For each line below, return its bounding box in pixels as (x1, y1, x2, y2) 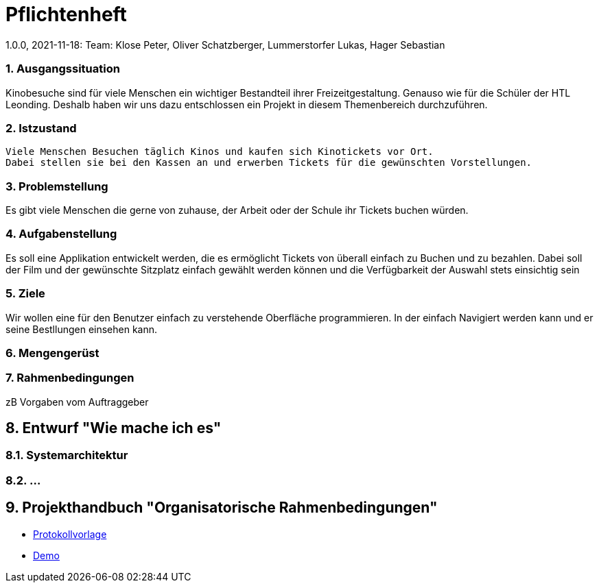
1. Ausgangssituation (5, 62, 120, 76)
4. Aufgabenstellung (5, 227, 117, 241)
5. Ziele (5, 286, 45, 301)
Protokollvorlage (33, 528, 107, 540)
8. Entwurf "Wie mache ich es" (5, 419, 222, 437)
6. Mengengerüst (5, 345, 99, 360)
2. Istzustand (5, 121, 77, 135)
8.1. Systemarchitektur (5, 448, 128, 463)
